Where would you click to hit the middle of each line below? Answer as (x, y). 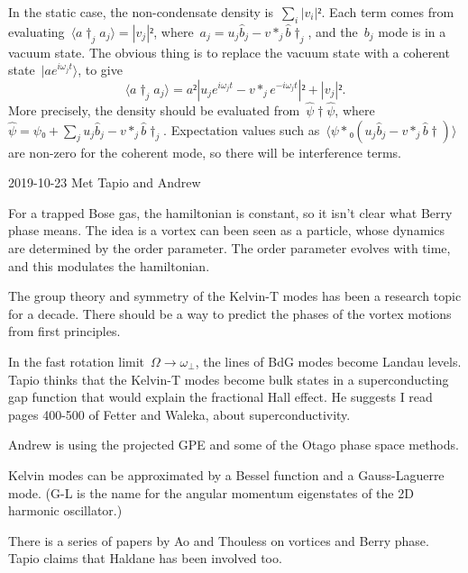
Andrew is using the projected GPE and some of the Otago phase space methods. (234, 445)
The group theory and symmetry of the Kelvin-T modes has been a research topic (235, 296)
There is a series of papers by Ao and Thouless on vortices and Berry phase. (219, 540)
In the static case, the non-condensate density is (141, 12)
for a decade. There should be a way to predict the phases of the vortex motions (230, 313)
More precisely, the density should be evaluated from (154, 110)
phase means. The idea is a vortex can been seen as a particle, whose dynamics (226, 230)
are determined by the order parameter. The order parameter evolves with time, (229, 247)
